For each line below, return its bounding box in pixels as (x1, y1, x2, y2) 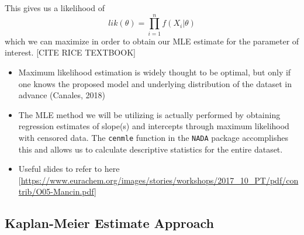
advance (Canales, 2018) (18, 89, 106, 101)
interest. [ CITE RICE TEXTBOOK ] (5, 46, 136, 58)
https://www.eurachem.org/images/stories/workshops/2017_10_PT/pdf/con (20, 174, 299, 186)
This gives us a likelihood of (5, 2, 105, 13)
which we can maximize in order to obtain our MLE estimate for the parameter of (5, 34, 299, 47)
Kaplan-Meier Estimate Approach (5, 214, 214, 232)
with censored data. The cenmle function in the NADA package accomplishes (18, 131, 288, 143)
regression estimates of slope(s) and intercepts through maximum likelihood (18, 120, 289, 132)
